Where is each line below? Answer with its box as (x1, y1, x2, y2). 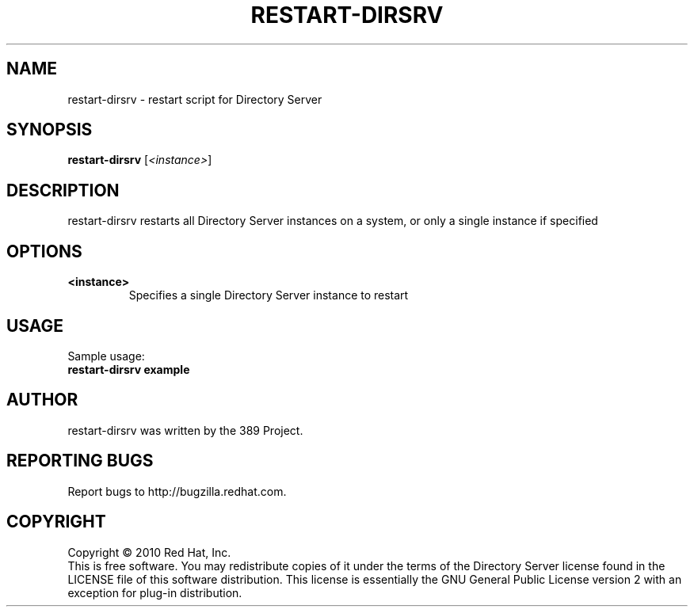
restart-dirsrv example (67, 362, 190, 376)
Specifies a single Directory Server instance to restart (128, 288, 409, 303)
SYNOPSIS (6, 120, 93, 140)
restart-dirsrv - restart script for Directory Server (67, 92, 322, 106)
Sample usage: (67, 348, 145, 363)
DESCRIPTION (6, 180, 120, 200)
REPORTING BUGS (6, 451, 154, 471)
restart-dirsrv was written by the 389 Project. (67, 423, 303, 437)
